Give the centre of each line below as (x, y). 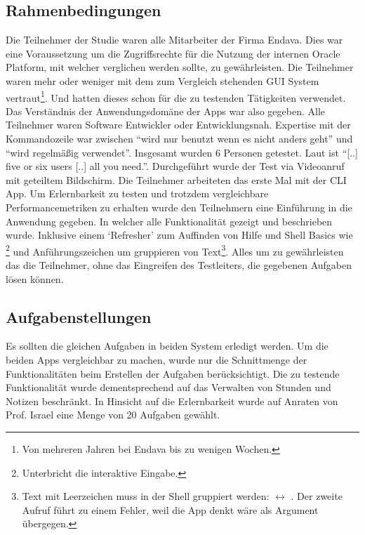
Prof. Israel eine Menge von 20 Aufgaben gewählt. (113, 415)
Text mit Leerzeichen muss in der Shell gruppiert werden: (146, 496)
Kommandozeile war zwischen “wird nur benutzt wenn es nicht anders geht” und (179, 139)
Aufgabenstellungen (79, 316)
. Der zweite (317, 496)
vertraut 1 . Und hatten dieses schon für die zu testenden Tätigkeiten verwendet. (176, 96)
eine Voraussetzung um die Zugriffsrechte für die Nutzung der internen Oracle (173, 53)
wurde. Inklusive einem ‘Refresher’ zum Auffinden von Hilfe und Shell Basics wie (179, 235)
